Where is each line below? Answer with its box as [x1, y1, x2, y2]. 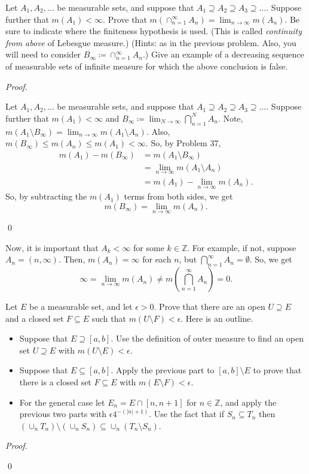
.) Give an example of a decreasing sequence [142, 48, 304, 61]
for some [133, 241, 164, 253]
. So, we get [249, 253, 292, 265]
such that [91, 312, 126, 324]
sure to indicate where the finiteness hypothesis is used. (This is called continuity [5, 25, 302, 37]
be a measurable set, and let [29, 300, 133, 313]
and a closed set [5, 312, 64, 324]
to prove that [253, 364, 302, 376]
